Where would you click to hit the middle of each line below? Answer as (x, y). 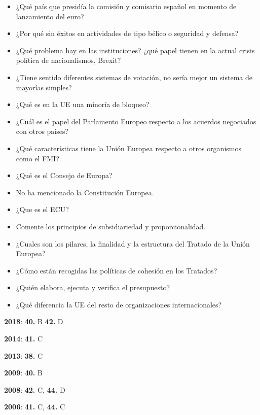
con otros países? (42, 131)
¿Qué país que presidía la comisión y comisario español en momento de (126, 6)
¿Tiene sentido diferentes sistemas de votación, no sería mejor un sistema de (134, 77)
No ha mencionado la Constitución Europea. (85, 192)
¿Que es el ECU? (42, 209)
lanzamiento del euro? (50, 16)
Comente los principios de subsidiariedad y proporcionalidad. (111, 226)
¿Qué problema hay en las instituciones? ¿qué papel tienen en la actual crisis (135, 50)
